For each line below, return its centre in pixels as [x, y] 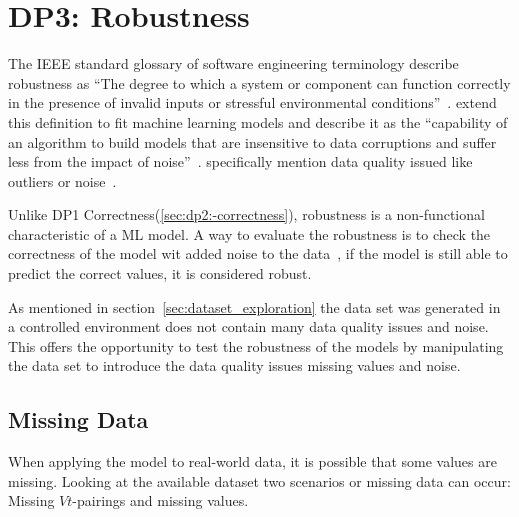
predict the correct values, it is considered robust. [160, 273]
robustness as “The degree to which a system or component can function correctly [259, 82]
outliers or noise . [62, 180]
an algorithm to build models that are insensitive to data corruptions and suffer [252, 141]
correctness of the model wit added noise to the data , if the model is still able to [258, 253]
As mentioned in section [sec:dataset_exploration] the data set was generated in [254, 306]
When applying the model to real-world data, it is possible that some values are [252, 461]
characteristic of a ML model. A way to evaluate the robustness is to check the [249, 233]
